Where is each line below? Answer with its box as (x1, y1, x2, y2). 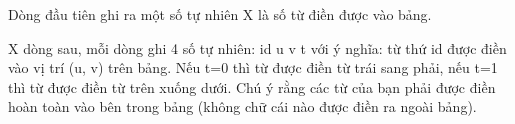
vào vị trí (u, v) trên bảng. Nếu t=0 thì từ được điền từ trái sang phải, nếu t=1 (8, 57, 498, 78)
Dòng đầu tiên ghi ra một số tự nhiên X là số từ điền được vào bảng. (8, 4, 432, 24)
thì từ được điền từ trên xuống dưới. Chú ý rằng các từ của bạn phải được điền (8, 76, 496, 97)
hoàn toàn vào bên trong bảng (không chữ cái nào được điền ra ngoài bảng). (8, 96, 477, 117)
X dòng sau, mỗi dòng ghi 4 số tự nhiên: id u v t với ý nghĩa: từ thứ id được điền (8, 37, 507, 58)
